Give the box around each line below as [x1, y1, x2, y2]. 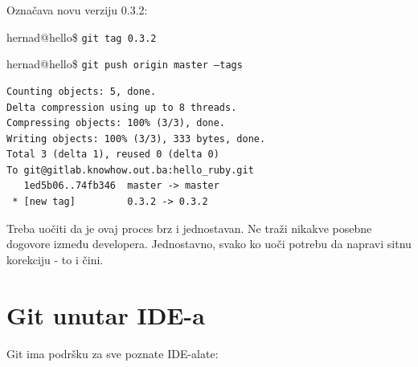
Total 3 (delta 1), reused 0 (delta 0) [6, 149, 219, 161]
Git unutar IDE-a [6, 298, 205, 331]
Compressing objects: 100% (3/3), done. [6, 117, 226, 129]
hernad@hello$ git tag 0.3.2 [6, 28, 157, 45]
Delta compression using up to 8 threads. [6, 101, 237, 113]
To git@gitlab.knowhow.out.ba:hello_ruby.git [6, 164, 254, 176]
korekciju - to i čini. [6, 251, 104, 267]
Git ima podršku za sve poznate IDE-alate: [6, 345, 219, 361]
